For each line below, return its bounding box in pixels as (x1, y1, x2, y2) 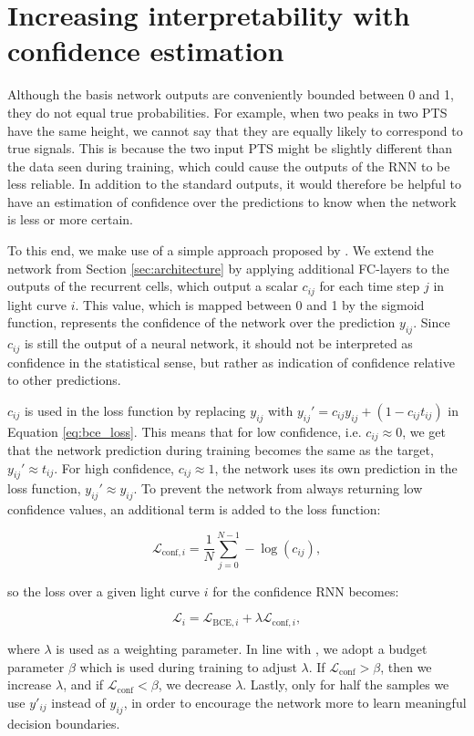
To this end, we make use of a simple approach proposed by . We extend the (7, 241, 434, 260)
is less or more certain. (7, 210, 133, 229)
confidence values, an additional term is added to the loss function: (7, 500, 381, 519)
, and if (63, 675, 104, 694)
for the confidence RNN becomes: (212, 581, 399, 600)
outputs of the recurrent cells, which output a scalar (7, 276, 298, 295)
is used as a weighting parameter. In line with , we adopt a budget (56, 638, 428, 658)
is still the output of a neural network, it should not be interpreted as (24, 334, 413, 353)
